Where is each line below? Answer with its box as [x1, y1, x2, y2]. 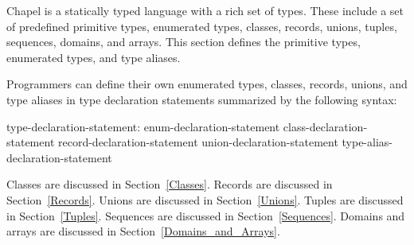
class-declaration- [283, 118, 368, 134]
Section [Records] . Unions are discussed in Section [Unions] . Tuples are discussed [6, 191, 404, 208]
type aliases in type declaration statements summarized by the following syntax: [6, 91, 397, 107]
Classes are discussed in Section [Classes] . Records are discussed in [6, 176, 333, 192]
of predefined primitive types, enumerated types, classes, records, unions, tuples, [6, 17, 397, 34]
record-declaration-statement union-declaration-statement [58, 134, 338, 150]
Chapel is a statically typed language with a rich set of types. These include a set [6, 2, 404, 18]
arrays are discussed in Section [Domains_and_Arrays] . [6, 223, 280, 239]
